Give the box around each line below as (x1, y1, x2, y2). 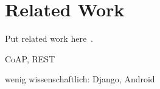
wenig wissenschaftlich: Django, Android (5, 73, 155, 85)
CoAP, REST (5, 52, 55, 65)
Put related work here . (5, 32, 93, 45)
